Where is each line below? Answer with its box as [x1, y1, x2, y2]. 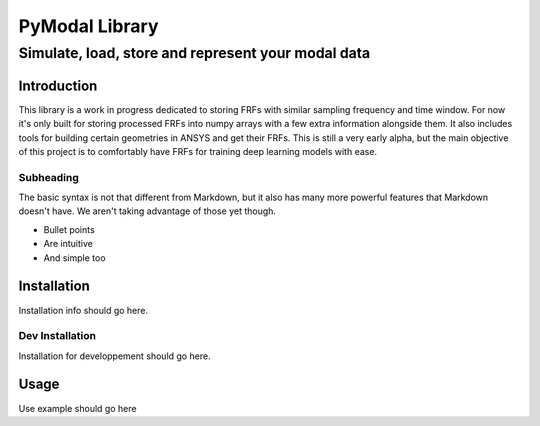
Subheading [18, 170, 80, 184]
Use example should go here [18, 402, 137, 414]
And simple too [43, 251, 106, 264]
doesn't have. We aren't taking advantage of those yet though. [18, 205, 277, 217]
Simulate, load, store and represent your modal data [18, 44, 371, 62]
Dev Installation [18, 329, 97, 343]
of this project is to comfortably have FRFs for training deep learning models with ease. [18, 145, 378, 157]
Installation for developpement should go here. [18, 350, 211, 362]
